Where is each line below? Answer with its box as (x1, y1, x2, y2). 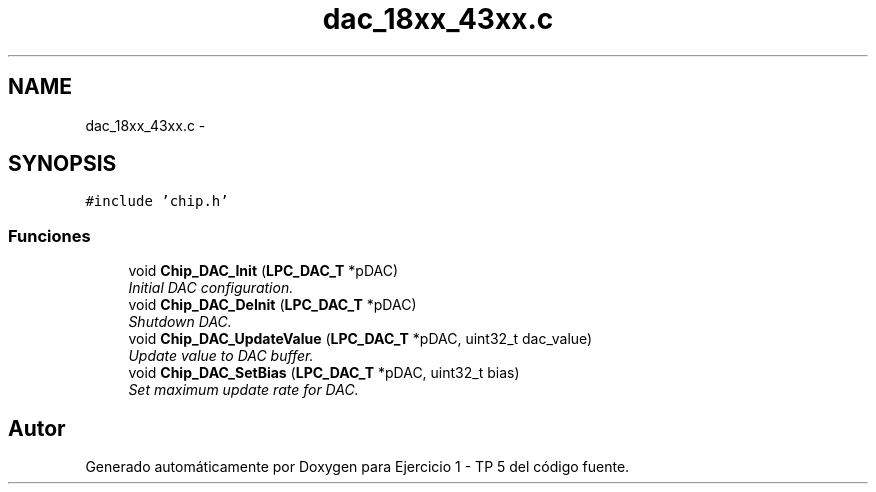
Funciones (8, 225, 91, 246)
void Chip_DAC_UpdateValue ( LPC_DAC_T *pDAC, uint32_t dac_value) (128, 330, 593, 348)
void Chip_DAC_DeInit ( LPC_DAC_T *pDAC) (128, 296, 417, 314)
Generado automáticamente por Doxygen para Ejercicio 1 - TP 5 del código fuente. (85, 458, 630, 476)
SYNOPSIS (8, 151, 117, 177)
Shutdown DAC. (128, 313, 232, 331)
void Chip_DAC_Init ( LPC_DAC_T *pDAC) (128, 262, 399, 280)
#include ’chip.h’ (85, 193, 229, 210)
